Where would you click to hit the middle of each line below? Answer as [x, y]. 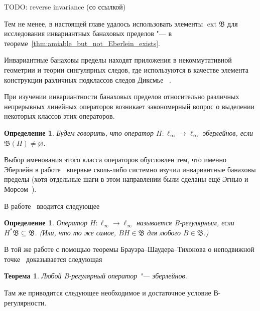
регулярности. [25, 302]
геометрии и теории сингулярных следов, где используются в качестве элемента [126, 69]
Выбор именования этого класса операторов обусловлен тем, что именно [115, 160]
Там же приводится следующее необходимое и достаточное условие [108, 293]
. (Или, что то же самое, [76, 232]
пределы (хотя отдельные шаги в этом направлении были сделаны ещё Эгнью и [126, 179]
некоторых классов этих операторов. [59, 116]
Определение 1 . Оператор [46, 223]
